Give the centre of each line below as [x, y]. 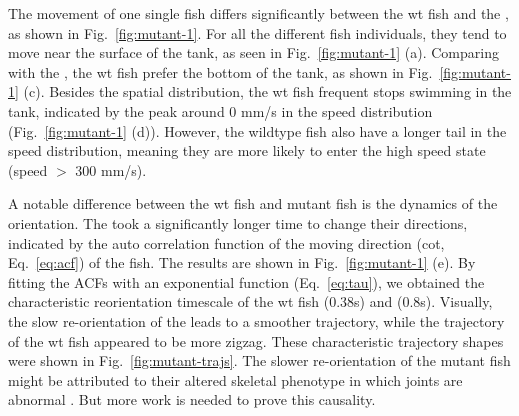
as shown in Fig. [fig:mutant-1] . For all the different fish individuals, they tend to [257, 32]
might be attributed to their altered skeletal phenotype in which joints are [235, 379]
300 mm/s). [111, 169]
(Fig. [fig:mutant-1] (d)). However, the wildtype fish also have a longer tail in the [257, 130]
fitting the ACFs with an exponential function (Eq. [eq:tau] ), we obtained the [246, 281]
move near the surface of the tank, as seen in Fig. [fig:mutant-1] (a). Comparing [253, 52]
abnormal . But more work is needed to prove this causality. [192, 399]
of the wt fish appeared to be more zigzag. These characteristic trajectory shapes [256, 340]
